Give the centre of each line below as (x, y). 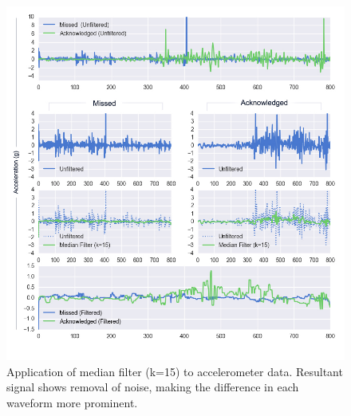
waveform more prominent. (72, 402)
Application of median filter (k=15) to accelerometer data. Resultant (175, 371)
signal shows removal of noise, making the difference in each (153, 387)
